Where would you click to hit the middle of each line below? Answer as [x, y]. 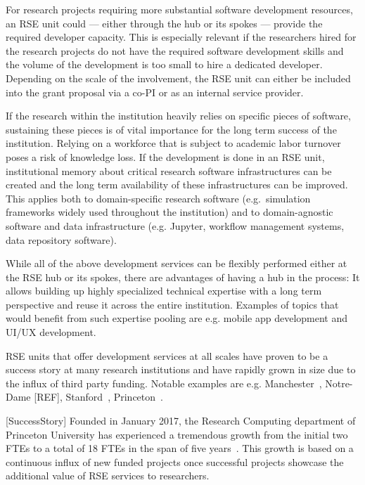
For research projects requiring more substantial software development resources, [179, 9]
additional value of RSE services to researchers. [108, 476]
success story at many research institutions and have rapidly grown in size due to [181, 369]
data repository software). [61, 239]
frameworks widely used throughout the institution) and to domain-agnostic [169, 212]
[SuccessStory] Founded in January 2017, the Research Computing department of [181, 421]
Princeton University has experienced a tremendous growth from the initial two [177, 434]
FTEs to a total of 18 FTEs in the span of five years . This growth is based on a [180, 448]
